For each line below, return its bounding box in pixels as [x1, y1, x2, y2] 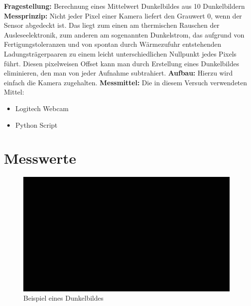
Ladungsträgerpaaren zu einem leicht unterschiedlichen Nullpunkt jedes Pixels [4, 48, 237, 58]
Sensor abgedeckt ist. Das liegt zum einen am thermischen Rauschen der [4, 20, 220, 30]
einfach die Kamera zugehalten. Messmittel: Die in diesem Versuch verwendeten [4, 77, 247, 87]
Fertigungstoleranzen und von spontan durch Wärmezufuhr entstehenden [4, 39, 221, 49]
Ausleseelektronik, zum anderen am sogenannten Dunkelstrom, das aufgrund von [4, 29, 245, 39]
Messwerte [4, 148, 76, 168]
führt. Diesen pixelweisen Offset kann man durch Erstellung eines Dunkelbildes [4, 58, 239, 68]
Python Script [15, 119, 58, 130]
